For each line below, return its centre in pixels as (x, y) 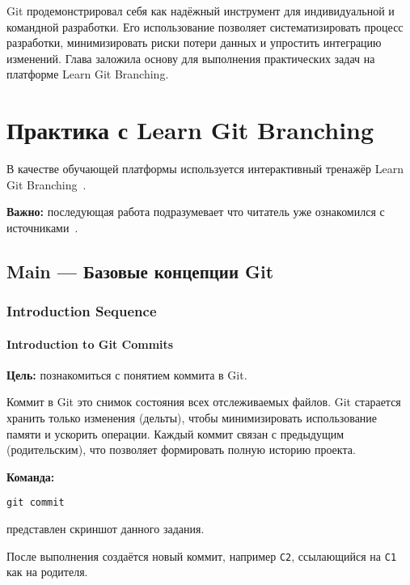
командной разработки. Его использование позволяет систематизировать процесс (205, 26)
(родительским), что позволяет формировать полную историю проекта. (181, 449)
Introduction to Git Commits (90, 343)
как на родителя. (47, 572)
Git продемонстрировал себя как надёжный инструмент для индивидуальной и (201, 11)
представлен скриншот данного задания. (106, 529)
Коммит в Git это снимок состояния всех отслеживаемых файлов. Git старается (204, 402)
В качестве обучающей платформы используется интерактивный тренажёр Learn (205, 169)
